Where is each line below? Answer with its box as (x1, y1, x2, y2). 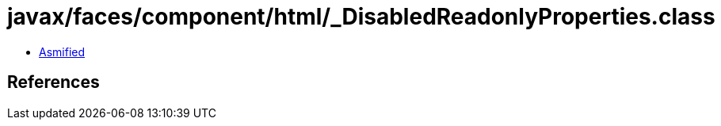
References (7, 72, 100, 93)
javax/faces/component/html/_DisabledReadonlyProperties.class (7, 3, 715, 30)
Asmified (39, 44, 86, 59)
